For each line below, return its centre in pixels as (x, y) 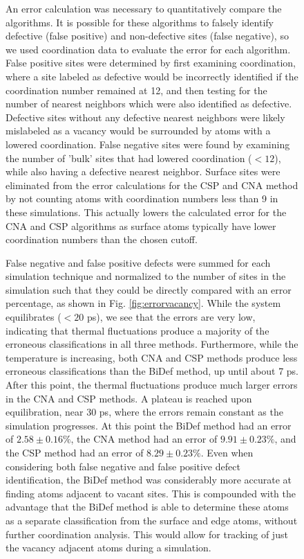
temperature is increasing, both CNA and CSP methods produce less (152, 357)
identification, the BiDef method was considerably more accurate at (149, 480)
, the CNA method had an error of (144, 439)
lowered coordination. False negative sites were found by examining (148, 144)
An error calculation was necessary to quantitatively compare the (144, 8)
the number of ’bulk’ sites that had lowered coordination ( (129, 158)
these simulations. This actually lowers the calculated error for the (146, 212)
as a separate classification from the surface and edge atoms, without (152, 520)
